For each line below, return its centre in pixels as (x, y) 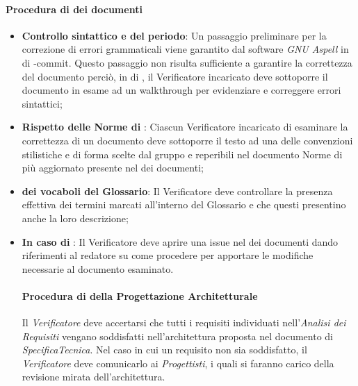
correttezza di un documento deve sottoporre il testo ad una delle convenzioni (187, 140)
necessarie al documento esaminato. (98, 268)
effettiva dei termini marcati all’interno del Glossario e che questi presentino (184, 204)
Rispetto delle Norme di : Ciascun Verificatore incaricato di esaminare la (185, 127)
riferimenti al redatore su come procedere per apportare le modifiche (168, 255)
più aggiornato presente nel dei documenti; (113, 168)
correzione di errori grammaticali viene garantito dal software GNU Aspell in (185, 49)
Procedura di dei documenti (74, 9)
